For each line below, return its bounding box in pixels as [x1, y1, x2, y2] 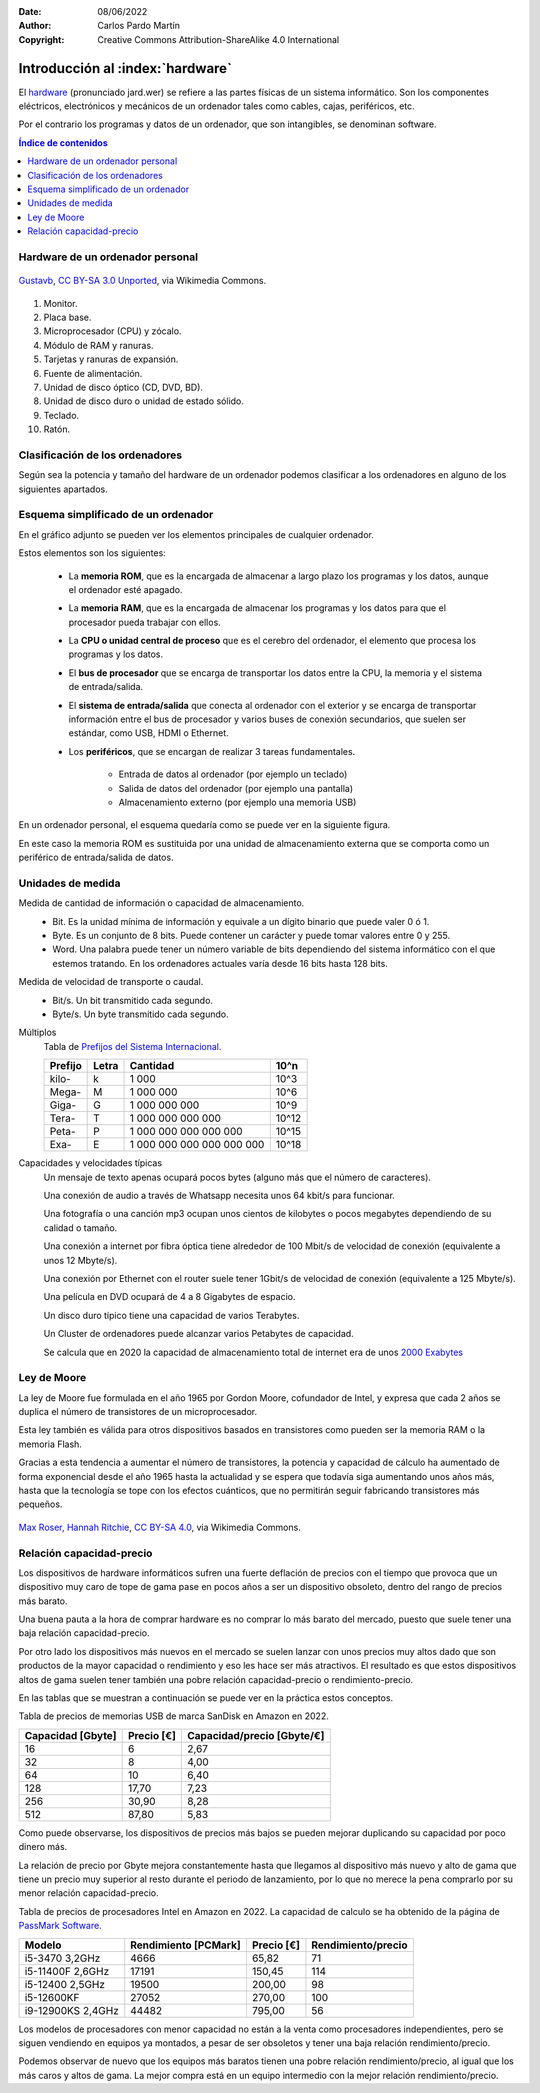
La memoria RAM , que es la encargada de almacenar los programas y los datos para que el [68, 602, 447, 614]
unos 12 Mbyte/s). [43, 1254, 118, 1266]
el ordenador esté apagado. [68, 583, 183, 595]
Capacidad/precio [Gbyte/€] [186, 1728, 325, 1742]
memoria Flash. [18, 1438, 82, 1450]
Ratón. [43, 423, 70, 435]
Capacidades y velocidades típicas [18, 1157, 163, 1169]
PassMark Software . [18, 1920, 102, 1932]
